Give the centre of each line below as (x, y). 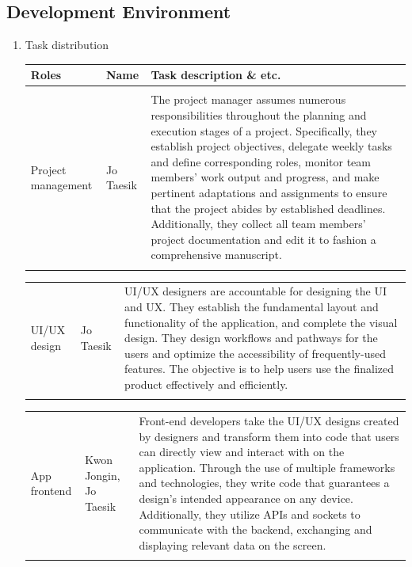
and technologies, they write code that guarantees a (264, 483)
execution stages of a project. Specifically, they (264, 130)
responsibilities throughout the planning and (259, 114)
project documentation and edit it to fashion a (263, 239)
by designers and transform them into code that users (269, 436)
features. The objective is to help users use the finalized (259, 369)
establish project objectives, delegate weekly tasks (271, 146)
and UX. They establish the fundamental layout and (252, 307)
